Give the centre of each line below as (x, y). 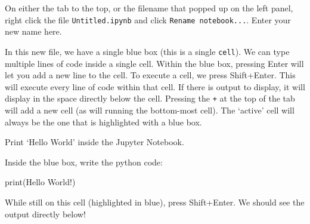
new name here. (33, 31)
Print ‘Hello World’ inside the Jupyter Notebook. (94, 142)
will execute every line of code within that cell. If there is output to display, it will (155, 86)
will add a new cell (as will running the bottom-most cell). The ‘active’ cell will (150, 110)
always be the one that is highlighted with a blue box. (103, 122)
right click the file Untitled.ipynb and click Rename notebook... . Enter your (148, 19)
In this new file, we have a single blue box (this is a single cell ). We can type (147, 51)
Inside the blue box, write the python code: (84, 162)
